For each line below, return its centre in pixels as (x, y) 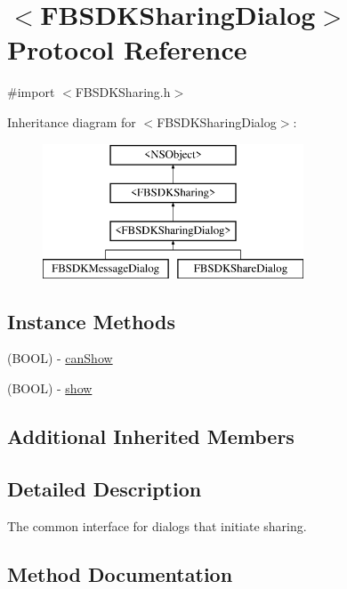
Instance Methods (91, 321)
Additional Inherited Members (151, 436)
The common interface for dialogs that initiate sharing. (157, 525)
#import (31, 92)
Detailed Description (105, 488)
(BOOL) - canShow (60, 358)
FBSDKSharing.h (123, 92)
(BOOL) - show (50, 388)
